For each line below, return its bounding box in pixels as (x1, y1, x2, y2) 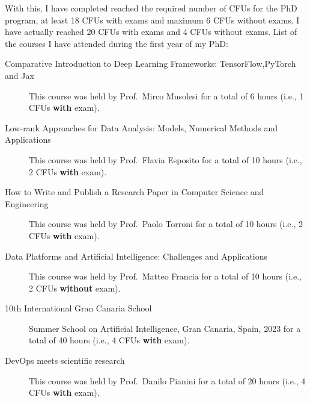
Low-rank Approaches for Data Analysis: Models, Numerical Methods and (5, 121, 278, 134)
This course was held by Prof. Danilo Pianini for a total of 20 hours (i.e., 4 (29, 374, 306, 387)
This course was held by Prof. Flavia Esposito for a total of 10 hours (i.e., (29, 153, 302, 166)
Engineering (5, 197, 49, 210)
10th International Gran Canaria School (5, 302, 152, 314)
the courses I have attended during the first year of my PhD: (5, 37, 228, 49)
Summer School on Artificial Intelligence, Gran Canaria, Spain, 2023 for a (29, 322, 301, 334)
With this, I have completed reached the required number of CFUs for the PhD (5, 2, 297, 14)
